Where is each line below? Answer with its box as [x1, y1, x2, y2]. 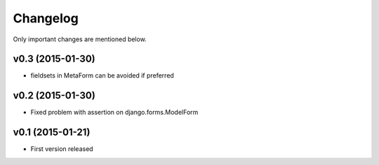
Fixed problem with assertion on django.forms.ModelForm [30, 108, 199, 117]
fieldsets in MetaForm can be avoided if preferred [30, 71, 175, 80]
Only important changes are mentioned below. [13, 35, 147, 43]
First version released [30, 145, 94, 153]
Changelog [13, 10, 79, 26]
